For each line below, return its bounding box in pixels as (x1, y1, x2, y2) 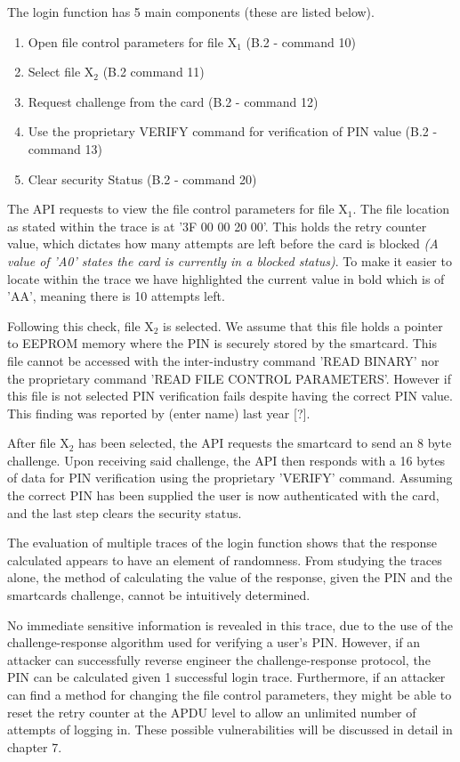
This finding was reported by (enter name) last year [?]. (7, 403, 311, 422)
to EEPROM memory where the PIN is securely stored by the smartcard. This (7, 334, 437, 353)
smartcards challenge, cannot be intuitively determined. (7, 586, 311, 604)
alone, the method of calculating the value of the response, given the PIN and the (7, 568, 453, 587)
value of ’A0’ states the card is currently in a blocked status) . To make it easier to (7, 251, 452, 270)
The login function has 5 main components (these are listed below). (7, 3, 375, 20)
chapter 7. (7, 737, 62, 756)
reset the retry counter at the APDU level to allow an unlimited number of (7, 702, 416, 721)
